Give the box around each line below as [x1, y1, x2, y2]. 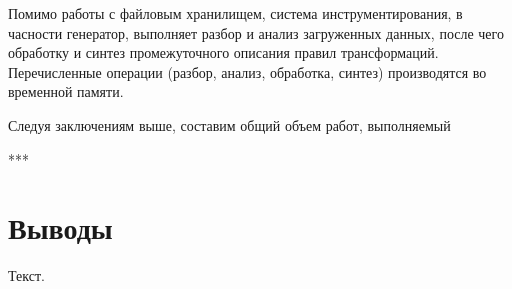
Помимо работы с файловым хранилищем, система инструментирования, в [8, 3, 463, 23]
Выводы [8, 207, 113, 248]
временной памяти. [8, 81, 124, 102]
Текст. [8, 265, 45, 286]
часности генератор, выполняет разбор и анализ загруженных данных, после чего [8, 22, 504, 43]
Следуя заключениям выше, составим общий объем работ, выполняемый [8, 114, 451, 135]
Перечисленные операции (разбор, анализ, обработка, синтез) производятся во [8, 61, 487, 82]
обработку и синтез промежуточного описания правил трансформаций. [8, 42, 439, 63]
